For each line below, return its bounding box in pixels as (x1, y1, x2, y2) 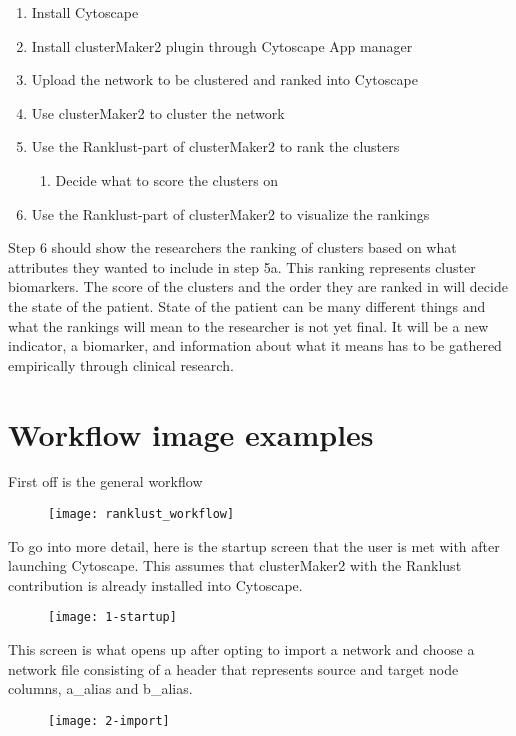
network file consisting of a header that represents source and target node (8, 658, 459, 679)
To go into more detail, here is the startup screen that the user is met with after (8, 535, 500, 556)
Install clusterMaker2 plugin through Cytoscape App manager (31, 35, 413, 56)
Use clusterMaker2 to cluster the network (31, 102, 285, 123)
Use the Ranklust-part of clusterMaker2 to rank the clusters (31, 136, 400, 157)
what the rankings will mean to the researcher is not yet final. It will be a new (8, 315, 489, 336)
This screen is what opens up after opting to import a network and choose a (8, 639, 475, 660)
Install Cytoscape (31, 2, 139, 22)
